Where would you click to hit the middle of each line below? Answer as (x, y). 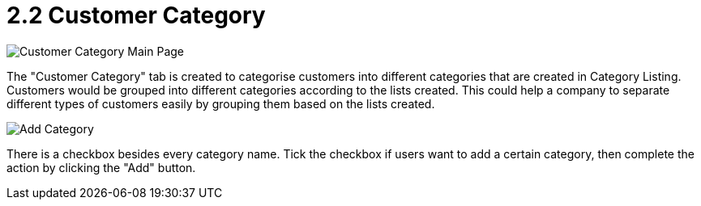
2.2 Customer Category (136, 15)
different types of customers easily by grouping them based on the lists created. (221, 103)
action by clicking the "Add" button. (101, 167)
